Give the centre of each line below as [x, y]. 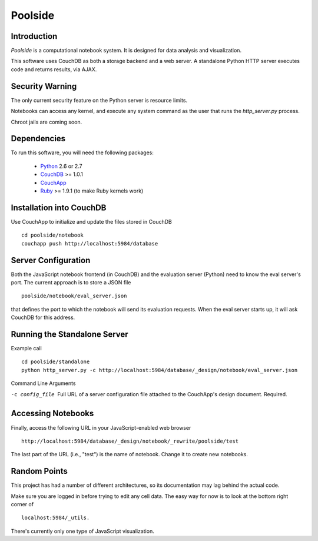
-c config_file [33, 394]
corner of [22, 504]
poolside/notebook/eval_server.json [74, 296]
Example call [26, 349]
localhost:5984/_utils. [56, 518]
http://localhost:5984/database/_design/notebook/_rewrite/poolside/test [130, 441]
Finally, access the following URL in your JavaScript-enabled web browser [101, 427]
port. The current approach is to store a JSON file [71, 282]
